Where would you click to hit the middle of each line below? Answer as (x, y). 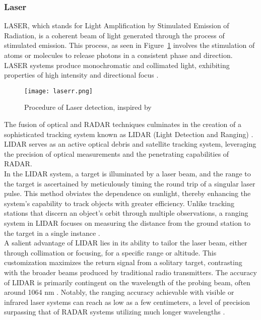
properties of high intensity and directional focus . (81, 75)
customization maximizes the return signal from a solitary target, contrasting (123, 262)
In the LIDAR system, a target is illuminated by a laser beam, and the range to (127, 173)
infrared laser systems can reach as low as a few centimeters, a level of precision (127, 302)
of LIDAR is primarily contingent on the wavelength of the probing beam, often (127, 282)
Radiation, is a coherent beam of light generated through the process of (114, 35)
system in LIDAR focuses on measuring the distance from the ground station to (127, 222)
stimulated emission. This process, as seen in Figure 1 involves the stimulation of (129, 45)
